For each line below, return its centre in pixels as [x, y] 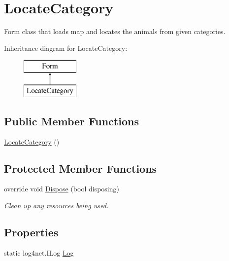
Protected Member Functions [81, 168]
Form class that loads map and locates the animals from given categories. [115, 31]
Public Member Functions [71, 121]
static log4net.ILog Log [39, 252]
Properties [31, 232]
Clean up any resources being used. [56, 205]
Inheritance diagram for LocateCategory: [66, 48]
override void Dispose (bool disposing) [62, 189]
